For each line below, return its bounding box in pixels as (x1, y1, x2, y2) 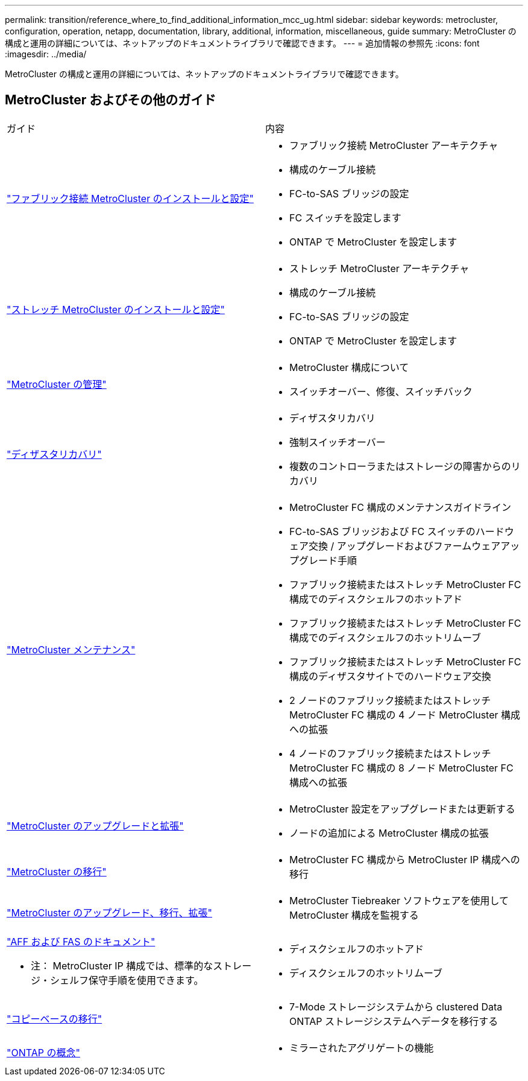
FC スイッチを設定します (289, 211, 401, 224)
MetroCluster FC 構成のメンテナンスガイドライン (289, 501, 512, 513)
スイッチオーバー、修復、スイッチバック (289, 385, 473, 398)
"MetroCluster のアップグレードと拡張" (7, 819, 184, 832)
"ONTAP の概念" (7, 1046, 80, 1059)
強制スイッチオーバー (289, 436, 386, 448)
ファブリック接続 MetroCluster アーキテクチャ (289, 139, 498, 151)
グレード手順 (299, 554, 357, 566)
